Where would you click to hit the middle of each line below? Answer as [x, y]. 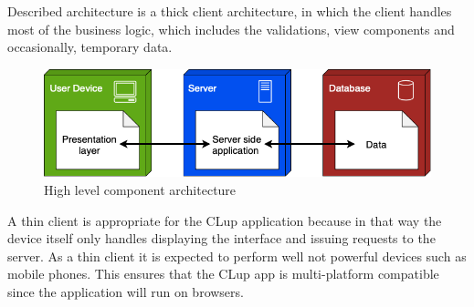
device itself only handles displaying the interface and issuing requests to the [221, 238]
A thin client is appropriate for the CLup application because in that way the [225, 220]
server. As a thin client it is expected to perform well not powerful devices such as [237, 256]
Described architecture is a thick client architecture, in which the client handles [230, 11]
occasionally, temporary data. [90, 47]
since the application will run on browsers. [126, 291]
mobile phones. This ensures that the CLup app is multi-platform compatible [223, 274]
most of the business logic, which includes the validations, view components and [231, 29]
